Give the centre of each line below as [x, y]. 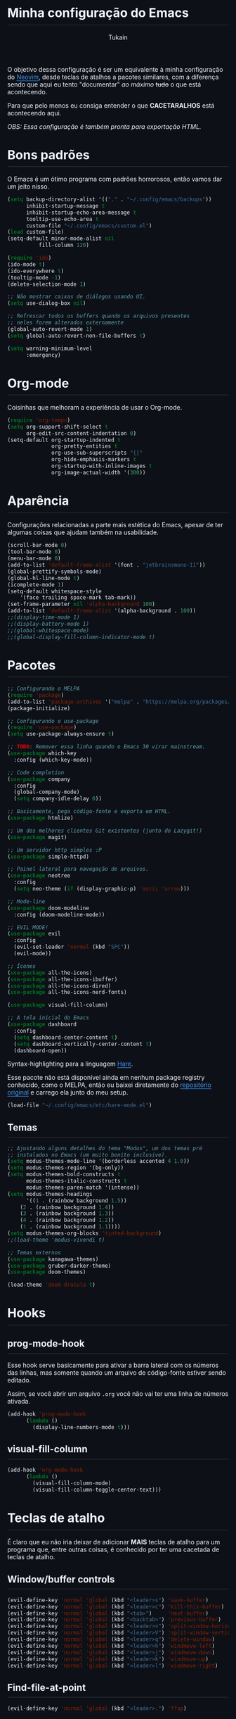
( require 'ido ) [29, 258]
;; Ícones [22, 966]
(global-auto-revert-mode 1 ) [50, 329]
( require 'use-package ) [42, 728]
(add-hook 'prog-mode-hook [47, 1414]
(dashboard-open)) [41, 1050]
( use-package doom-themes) [47, 1272]
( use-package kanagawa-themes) [53, 1259]
